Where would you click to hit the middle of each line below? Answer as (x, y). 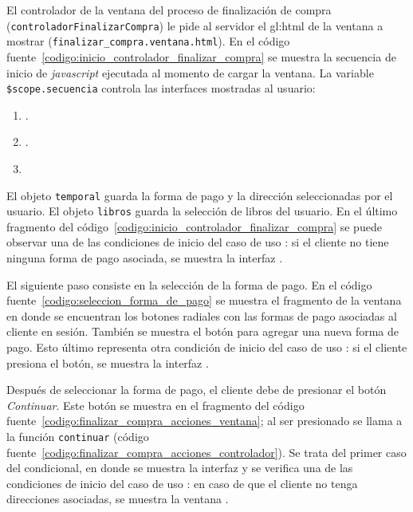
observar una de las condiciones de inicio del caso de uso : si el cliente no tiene (198, 242)
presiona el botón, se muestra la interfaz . (108, 362)
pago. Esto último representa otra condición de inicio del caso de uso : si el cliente (207, 347)
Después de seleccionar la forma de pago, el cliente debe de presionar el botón (197, 390)
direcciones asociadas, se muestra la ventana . (118, 499)
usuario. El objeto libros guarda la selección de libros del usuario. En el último (202, 211)
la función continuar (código (78, 436)
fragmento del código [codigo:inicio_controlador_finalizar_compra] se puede (194, 226)
